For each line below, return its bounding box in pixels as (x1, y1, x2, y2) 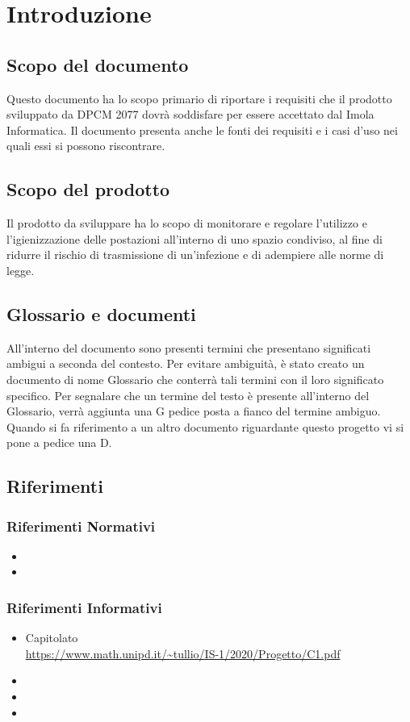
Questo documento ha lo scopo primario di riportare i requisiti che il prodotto (6, 90, 392, 106)
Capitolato (25, 629, 78, 646)
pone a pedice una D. (6, 434, 112, 451)
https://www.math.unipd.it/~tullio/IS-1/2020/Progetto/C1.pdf (25, 645, 341, 661)
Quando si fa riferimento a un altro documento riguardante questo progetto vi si (6, 418, 404, 435)
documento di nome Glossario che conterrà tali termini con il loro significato (6, 370, 384, 387)
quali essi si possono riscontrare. (6, 137, 165, 154)
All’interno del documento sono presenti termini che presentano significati (6, 339, 371, 356)
